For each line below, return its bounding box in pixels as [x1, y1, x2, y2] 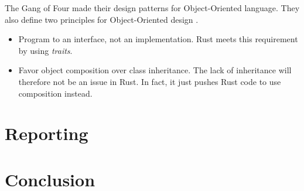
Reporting [5, 121, 88, 145]
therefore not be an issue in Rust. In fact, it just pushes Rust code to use [18, 75, 281, 87]
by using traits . [18, 44, 73, 56]
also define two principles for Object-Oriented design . [5, 13, 199, 25]
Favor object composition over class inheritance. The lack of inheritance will [18, 64, 292, 76]
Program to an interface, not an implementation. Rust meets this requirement [18, 33, 298, 45]
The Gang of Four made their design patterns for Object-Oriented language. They [5, 2, 300, 13]
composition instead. [18, 87, 93, 99]
